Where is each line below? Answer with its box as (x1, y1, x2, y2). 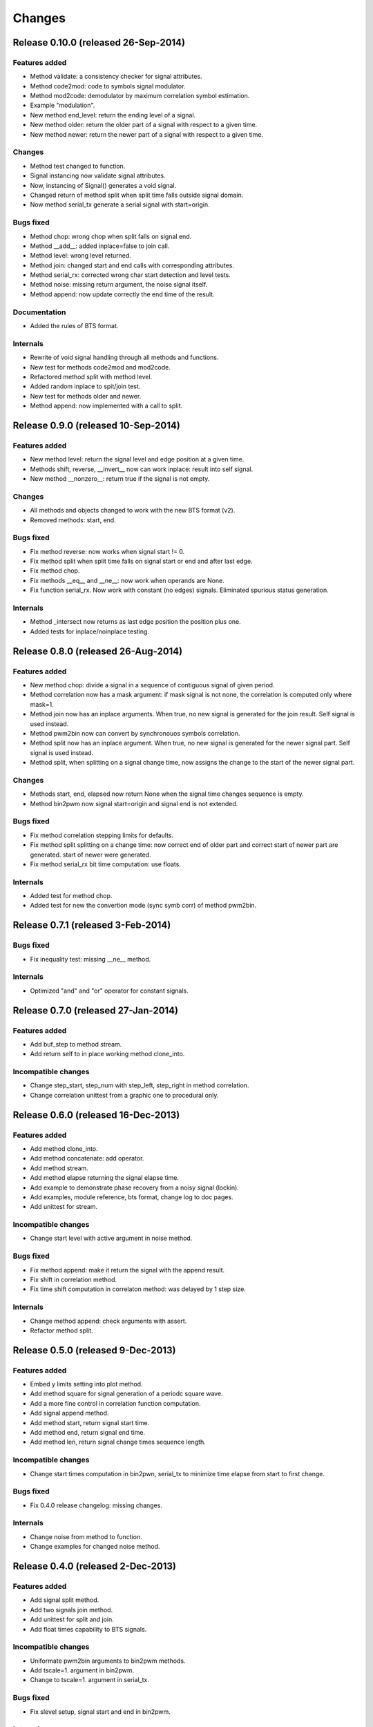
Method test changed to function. (30, 162, 126, 170)
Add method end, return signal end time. (30, 1429, 145, 1437)
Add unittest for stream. (30, 1203, 98, 1211)
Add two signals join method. (30, 1605, 113, 1614)
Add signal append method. (30, 1409, 109, 1418)
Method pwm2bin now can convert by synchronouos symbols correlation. (30, 729, 240, 737)
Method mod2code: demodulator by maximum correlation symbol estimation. (30, 92, 250, 100)
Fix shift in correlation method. (30, 1275, 117, 1284)
